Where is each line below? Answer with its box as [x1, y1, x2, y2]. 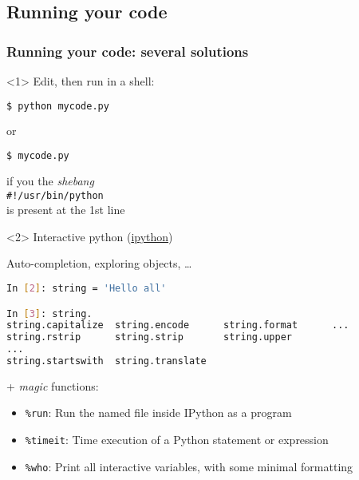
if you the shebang [6, 172, 94, 188]
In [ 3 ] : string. [6, 307, 93, 319]
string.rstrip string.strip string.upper [6, 331, 292, 343]
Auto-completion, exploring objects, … [6, 255, 192, 272]
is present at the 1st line [6, 201, 125, 218]
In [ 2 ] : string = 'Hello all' [6, 282, 167, 294]
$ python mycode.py [6, 100, 109, 112]
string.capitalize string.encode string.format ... [6, 319, 349, 331]
